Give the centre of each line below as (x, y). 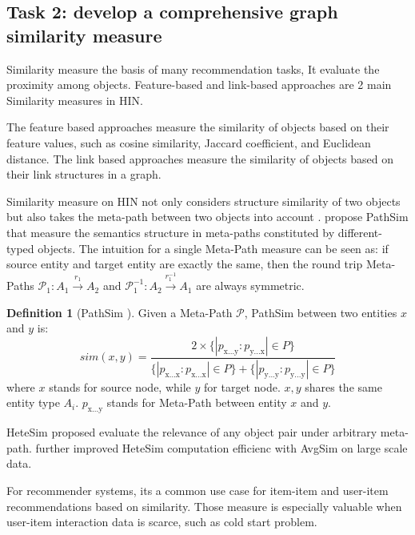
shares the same (343, 386)
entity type (33, 402)
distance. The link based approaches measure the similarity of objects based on (200, 158)
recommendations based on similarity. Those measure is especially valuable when (204, 506)
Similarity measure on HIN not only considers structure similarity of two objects (204, 201)
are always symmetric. (250, 286)
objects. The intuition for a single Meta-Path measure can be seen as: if (213, 248)
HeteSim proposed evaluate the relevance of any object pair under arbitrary (192, 432)
